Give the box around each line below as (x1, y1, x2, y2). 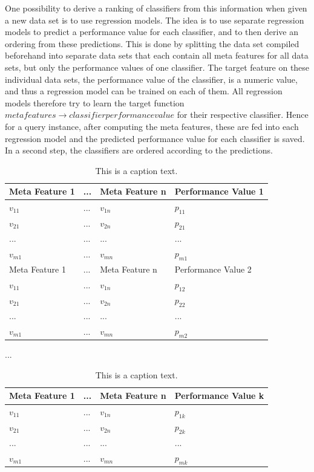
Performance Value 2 (174, 263, 252, 276)
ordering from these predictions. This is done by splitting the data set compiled (5, 37, 299, 50)
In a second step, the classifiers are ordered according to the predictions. (5, 144, 273, 157)
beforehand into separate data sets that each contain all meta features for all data (5, 49, 309, 62)
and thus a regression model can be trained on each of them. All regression (5, 85, 283, 97)
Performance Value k (174, 389, 264, 402)
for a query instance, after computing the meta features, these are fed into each (5, 120, 299, 132)
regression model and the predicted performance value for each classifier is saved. (5, 132, 305, 144)
